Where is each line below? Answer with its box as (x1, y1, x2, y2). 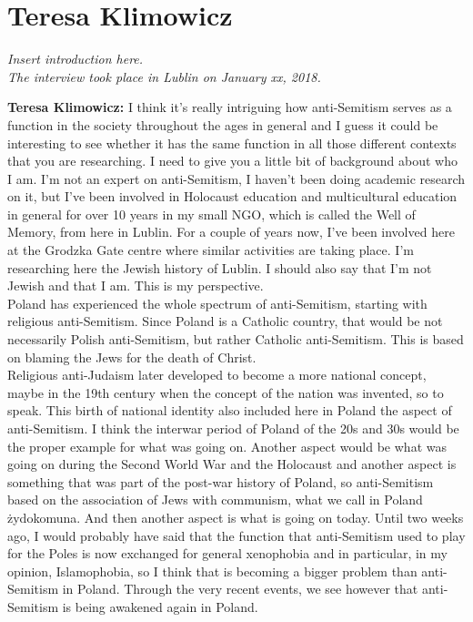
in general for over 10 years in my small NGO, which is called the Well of (7, 204, 416, 223)
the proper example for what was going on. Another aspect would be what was (7, 436, 447, 455)
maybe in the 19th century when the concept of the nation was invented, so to (7, 382, 444, 402)
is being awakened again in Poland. (62, 597, 258, 616)
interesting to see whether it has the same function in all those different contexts (7, 133, 457, 152)
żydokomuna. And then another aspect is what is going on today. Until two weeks (7, 507, 464, 526)
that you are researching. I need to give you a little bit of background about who (7, 151, 458, 170)
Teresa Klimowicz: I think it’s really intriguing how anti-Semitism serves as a (7, 97, 452, 117)
